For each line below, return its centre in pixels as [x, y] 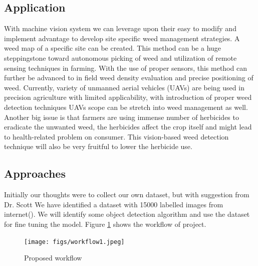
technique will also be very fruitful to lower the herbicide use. [98, 146]
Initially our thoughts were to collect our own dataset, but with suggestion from [127, 194]
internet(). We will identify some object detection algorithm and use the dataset [127, 214]
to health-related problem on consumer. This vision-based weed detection [116, 136]
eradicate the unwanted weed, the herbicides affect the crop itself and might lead [128, 127]
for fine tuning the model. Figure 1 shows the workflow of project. [105, 224]
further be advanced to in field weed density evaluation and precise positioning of [129, 78]
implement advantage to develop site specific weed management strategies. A [122, 38]
